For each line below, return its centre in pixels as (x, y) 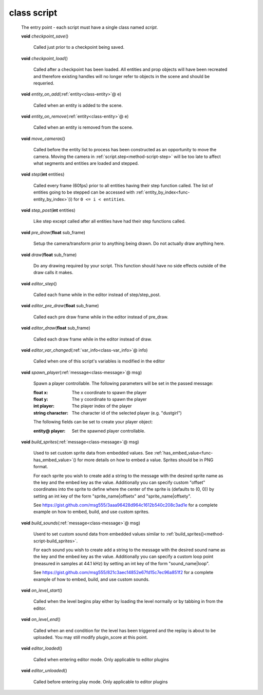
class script (33, 13)
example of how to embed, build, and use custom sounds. (92, 579)
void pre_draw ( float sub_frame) (53, 232)
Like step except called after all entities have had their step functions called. (110, 221)
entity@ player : (49, 431)
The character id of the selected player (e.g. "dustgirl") (127, 413)
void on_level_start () (42, 590)
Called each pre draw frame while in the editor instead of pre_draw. (101, 317)
